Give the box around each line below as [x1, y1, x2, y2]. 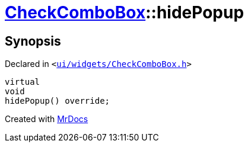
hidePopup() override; [5, 96, 110, 106]
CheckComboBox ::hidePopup [5, 2, 244, 23]
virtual [5, 77, 40, 87]
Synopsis [5, 33, 61, 49]
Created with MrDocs [5, 114, 88, 124]
